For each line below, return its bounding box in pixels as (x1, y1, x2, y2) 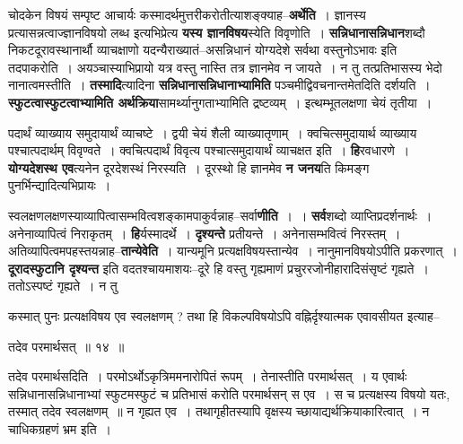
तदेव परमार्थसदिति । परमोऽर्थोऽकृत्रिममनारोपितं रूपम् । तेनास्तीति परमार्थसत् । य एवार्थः (8, 367, 407, 386)
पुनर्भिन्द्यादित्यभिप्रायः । (8, 176, 111, 195)
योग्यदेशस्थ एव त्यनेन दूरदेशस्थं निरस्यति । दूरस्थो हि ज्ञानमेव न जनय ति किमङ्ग (8, 158, 370, 177)
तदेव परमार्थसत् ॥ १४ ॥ (8, 336, 125, 355)
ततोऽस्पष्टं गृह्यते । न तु (8, 276, 118, 295)
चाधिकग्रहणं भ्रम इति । (8, 419, 111, 438)
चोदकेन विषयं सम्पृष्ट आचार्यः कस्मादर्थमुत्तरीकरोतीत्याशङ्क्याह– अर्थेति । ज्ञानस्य (8, 5, 366, 23)
